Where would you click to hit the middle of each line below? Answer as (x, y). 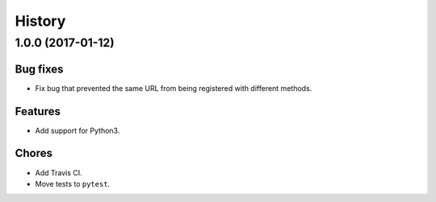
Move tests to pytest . (73, 183)
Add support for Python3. (78, 130)
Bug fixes (39, 69)
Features (38, 111)
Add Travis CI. (59, 172)
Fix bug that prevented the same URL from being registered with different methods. (174, 88)
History (40, 21)
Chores (34, 153)
